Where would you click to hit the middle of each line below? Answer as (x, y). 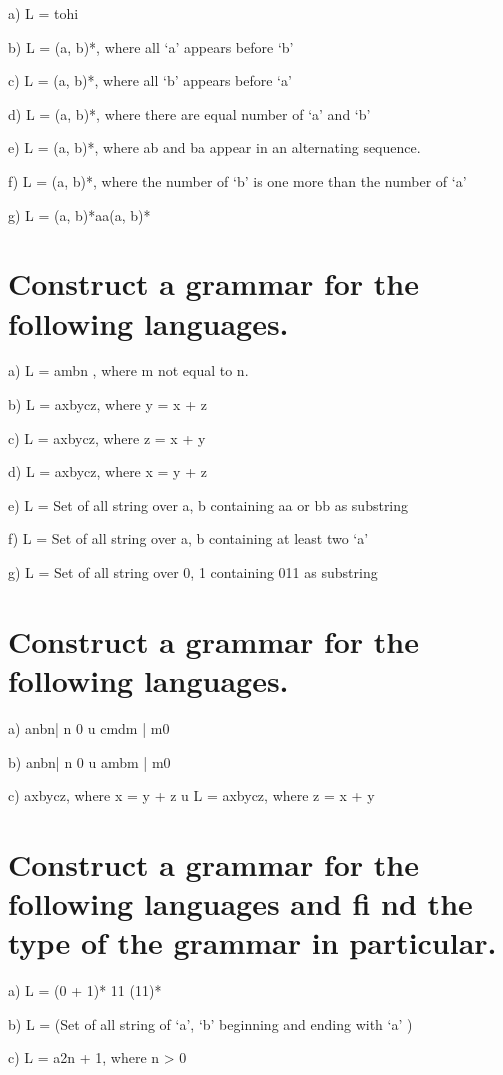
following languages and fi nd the (240, 903)
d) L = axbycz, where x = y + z (107, 471)
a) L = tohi (43, 13)
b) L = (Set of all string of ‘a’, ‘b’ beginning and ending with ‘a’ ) (210, 1023)
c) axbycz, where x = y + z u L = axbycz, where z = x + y (191, 795)
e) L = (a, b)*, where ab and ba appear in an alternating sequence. (214, 147)
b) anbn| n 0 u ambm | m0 (89, 761)
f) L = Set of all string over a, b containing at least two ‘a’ (188, 538)
